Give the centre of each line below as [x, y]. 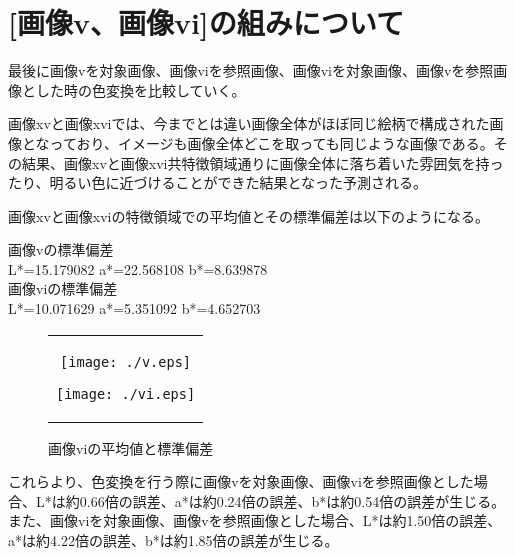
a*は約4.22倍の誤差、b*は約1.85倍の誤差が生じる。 [173, 540]
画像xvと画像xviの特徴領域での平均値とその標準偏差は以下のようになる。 [249, 215]
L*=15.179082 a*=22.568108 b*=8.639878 [138, 268]
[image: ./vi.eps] [126, 393]
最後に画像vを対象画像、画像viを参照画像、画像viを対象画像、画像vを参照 [251, 70]
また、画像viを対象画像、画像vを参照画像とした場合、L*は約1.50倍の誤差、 [255, 520]
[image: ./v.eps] [126, 361]
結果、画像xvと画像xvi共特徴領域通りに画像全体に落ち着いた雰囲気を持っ [262, 162]
